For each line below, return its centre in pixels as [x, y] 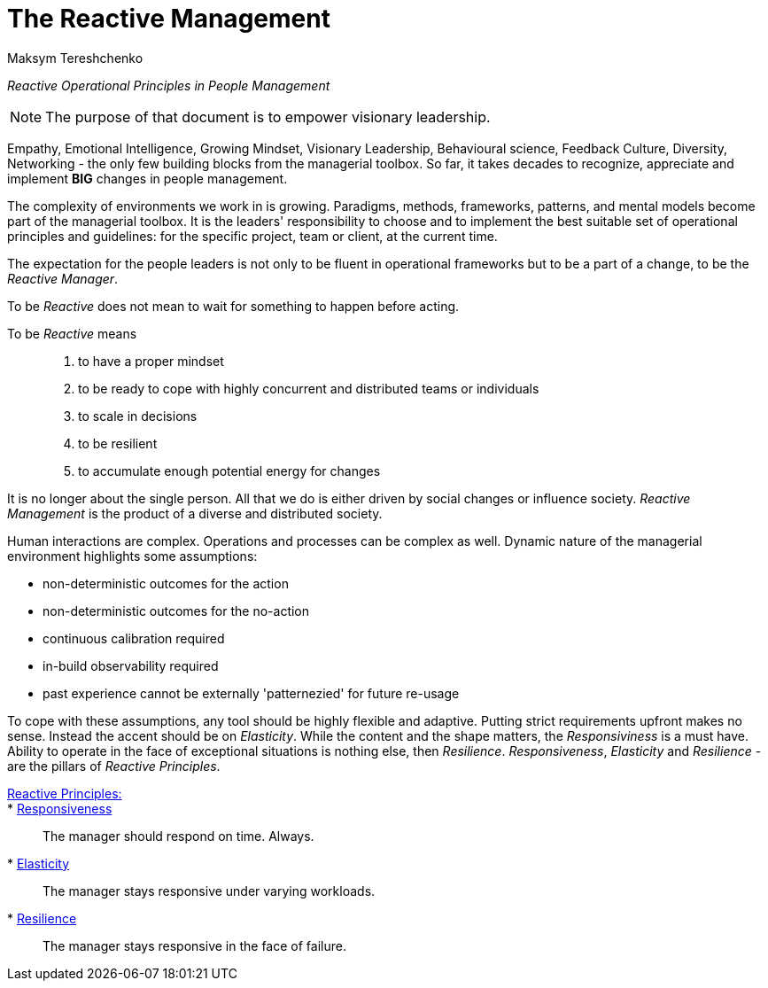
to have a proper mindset [151, 361]
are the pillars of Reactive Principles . [114, 766]
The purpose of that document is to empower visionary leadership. [268, 117]
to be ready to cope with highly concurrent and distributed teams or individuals [309, 388]
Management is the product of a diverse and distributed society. [195, 513]
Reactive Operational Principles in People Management [169, 85]
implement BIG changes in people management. [147, 178]
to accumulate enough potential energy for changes [229, 471]
